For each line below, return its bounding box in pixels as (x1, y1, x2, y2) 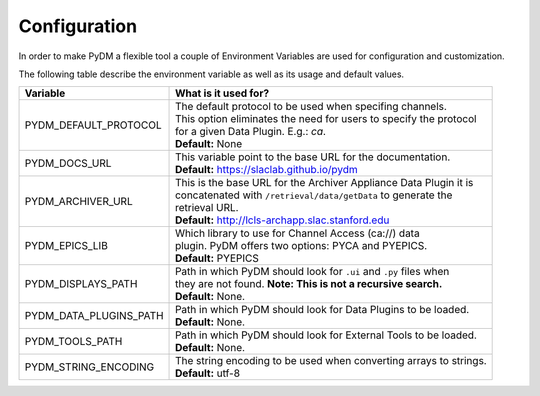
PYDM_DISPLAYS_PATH (24, 277, 138, 291)
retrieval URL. (175, 201, 239, 215)
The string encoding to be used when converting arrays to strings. (175, 354, 487, 368)
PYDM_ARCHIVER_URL (24, 195, 134, 209)
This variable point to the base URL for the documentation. (175, 150, 451, 164)
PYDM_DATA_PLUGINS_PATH (24, 309, 164, 323)
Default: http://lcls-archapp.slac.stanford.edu (175, 213, 390, 227)
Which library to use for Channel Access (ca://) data (175, 226, 420, 240)
